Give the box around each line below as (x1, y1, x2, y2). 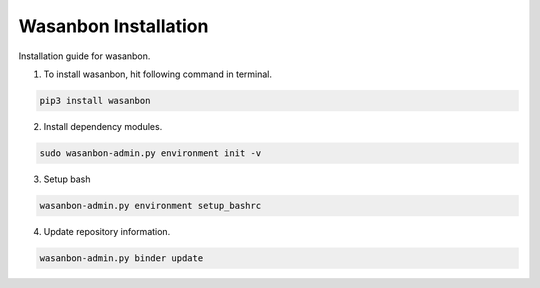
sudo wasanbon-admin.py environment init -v (39, 147, 262, 159)
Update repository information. (43, 225, 171, 237)
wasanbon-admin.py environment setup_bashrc (39, 200, 262, 211)
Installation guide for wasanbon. (18, 50, 151, 62)
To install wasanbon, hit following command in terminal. (43, 68, 272, 80)
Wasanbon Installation (18, 15, 209, 37)
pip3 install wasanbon (39, 95, 151, 106)
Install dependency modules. (43, 120, 163, 132)
